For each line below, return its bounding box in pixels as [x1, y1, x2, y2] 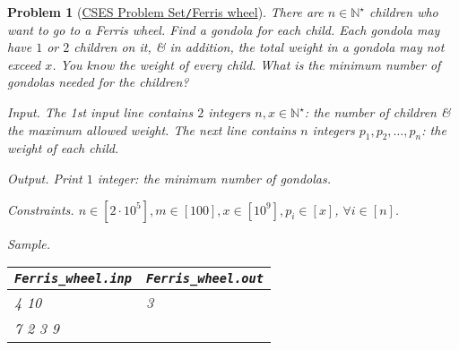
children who [369, 3, 438, 21]
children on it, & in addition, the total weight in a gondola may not [74, 38, 445, 56]
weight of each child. [7, 139, 119, 158]
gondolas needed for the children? [7, 73, 189, 91]
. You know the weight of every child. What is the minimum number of [52, 55, 441, 73]
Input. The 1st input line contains [7, 103, 194, 122]
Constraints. [7, 200, 74, 218]
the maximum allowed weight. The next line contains [7, 120, 297, 139]
